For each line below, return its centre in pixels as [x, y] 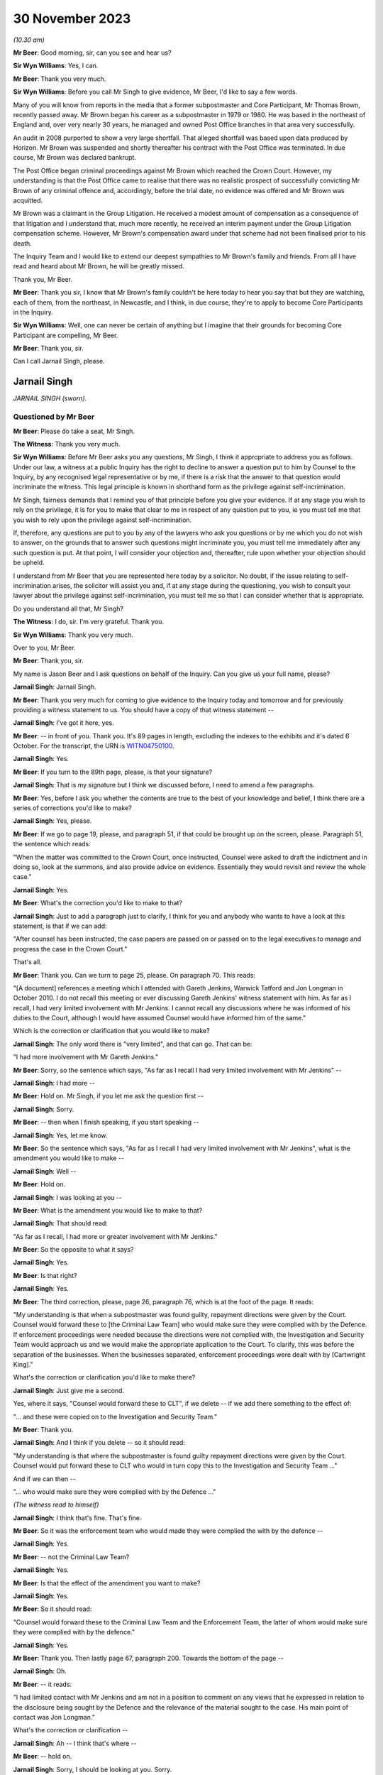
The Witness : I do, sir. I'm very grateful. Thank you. [89, 622]
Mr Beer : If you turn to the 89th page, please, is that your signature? [113, 772]
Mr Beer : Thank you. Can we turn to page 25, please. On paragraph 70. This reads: [134, 975]
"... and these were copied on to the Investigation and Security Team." [115, 1416]
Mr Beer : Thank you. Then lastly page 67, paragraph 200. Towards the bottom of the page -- [148, 1658]
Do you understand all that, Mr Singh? [68, 608]
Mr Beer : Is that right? [45, 1275]
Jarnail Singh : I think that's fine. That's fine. [77, 1518]
